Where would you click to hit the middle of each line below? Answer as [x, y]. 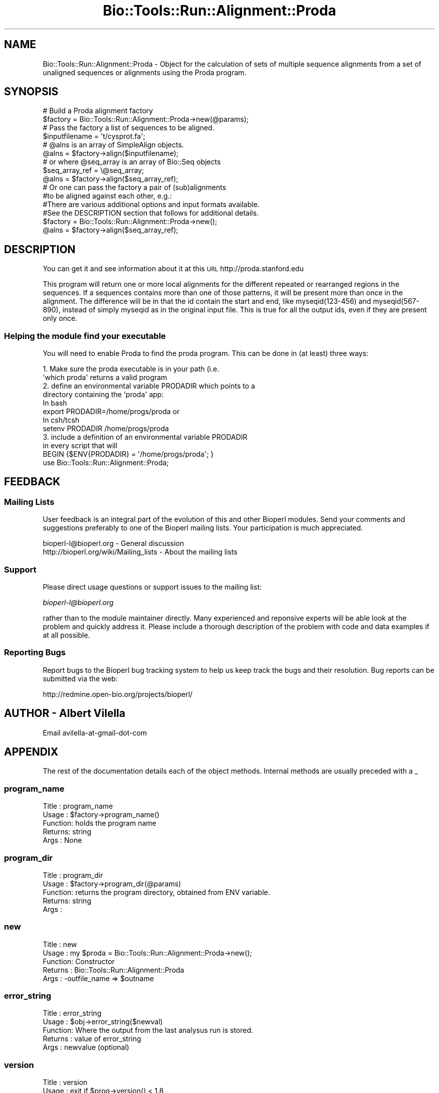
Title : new [60, 944]
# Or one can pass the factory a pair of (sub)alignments [135, 188]
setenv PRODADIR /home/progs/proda [106, 429]
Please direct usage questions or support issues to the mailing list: [152, 587]
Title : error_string [72, 1013]
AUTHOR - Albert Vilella [65, 713]
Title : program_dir [73, 875]
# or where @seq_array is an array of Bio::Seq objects [132, 162]
